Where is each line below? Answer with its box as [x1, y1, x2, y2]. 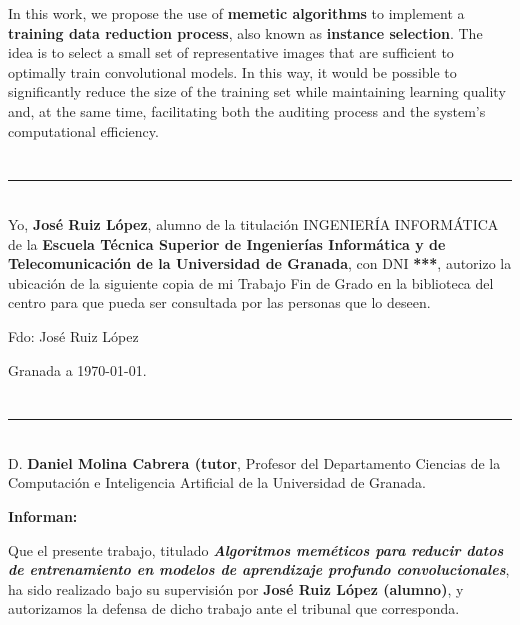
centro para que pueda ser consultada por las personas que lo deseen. [8, 292, 431, 313]
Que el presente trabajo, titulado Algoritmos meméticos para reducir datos [8, 539, 504, 560]
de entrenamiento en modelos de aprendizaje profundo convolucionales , [8, 559, 510, 580]
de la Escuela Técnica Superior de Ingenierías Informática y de [8, 233, 446, 254]
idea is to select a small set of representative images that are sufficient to [8, 42, 454, 63]
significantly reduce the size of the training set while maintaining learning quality [8, 81, 506, 102]
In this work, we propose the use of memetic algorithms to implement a [8, 3, 465, 23]
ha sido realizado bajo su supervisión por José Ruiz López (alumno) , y [8, 578, 464, 599]
